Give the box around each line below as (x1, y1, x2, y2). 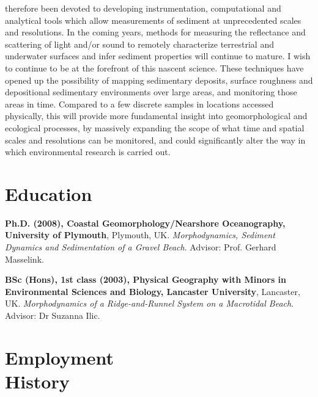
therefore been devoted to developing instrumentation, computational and (5, 2, 281, 14)
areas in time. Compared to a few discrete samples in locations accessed (5, 97, 274, 110)
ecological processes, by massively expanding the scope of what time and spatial (5, 121, 305, 134)
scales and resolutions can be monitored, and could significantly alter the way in (5, 133, 306, 146)
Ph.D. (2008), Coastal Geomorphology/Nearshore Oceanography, (5, 216, 286, 229)
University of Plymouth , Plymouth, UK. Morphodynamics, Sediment (5, 228, 275, 241)
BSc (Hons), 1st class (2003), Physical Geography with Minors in (5, 273, 287, 286)
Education (5, 181, 92, 206)
